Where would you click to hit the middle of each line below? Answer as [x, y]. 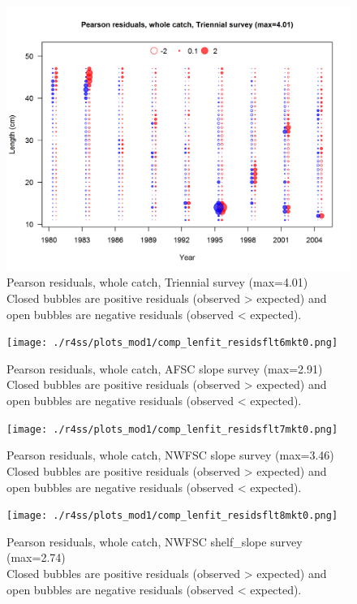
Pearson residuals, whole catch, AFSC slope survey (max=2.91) [165, 368]
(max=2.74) [36, 557]
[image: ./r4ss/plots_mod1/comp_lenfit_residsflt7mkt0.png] [172, 429]
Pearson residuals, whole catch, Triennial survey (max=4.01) [157, 282]
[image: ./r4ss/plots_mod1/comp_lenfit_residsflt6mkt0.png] [172, 343]
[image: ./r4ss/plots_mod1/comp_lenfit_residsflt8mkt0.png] [172, 516]
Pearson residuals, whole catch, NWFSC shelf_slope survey [155, 541]
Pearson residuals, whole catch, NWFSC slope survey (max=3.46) [170, 455]
